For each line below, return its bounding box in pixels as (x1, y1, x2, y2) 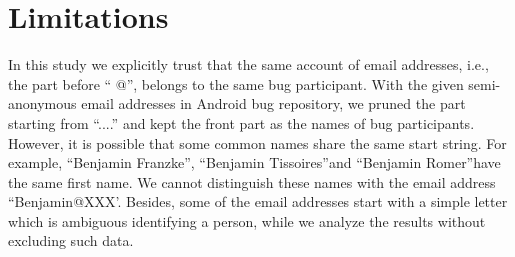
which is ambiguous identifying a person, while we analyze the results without (8, 210, 486, 231)
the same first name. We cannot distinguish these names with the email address (8, 171, 496, 192)
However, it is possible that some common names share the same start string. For (8, 132, 507, 153)
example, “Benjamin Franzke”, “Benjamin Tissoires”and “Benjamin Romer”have (8, 152, 501, 173)
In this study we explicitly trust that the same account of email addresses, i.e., (8, 54, 489, 75)
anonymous (8, 93, 77, 114)
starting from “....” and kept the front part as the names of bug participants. (8, 112, 475, 133)
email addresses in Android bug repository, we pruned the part (81, 93, 466, 114)
